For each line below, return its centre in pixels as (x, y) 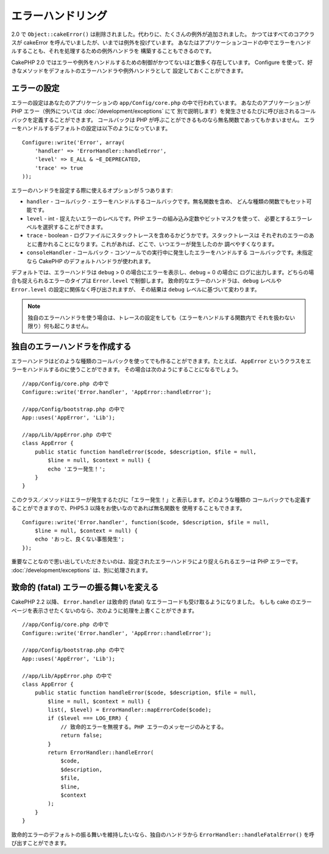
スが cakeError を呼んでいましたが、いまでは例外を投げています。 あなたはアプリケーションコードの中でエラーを (153, 42)
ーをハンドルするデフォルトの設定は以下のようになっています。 (91, 129)
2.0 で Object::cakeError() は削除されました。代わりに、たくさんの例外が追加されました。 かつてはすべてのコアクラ (163, 34)
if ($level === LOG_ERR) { (88, 718)
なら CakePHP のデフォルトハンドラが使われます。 (90, 261)
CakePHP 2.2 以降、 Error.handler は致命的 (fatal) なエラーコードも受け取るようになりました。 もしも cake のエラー (161, 602)
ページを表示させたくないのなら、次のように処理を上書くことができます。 (104, 610)
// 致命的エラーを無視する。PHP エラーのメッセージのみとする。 (144, 727)
